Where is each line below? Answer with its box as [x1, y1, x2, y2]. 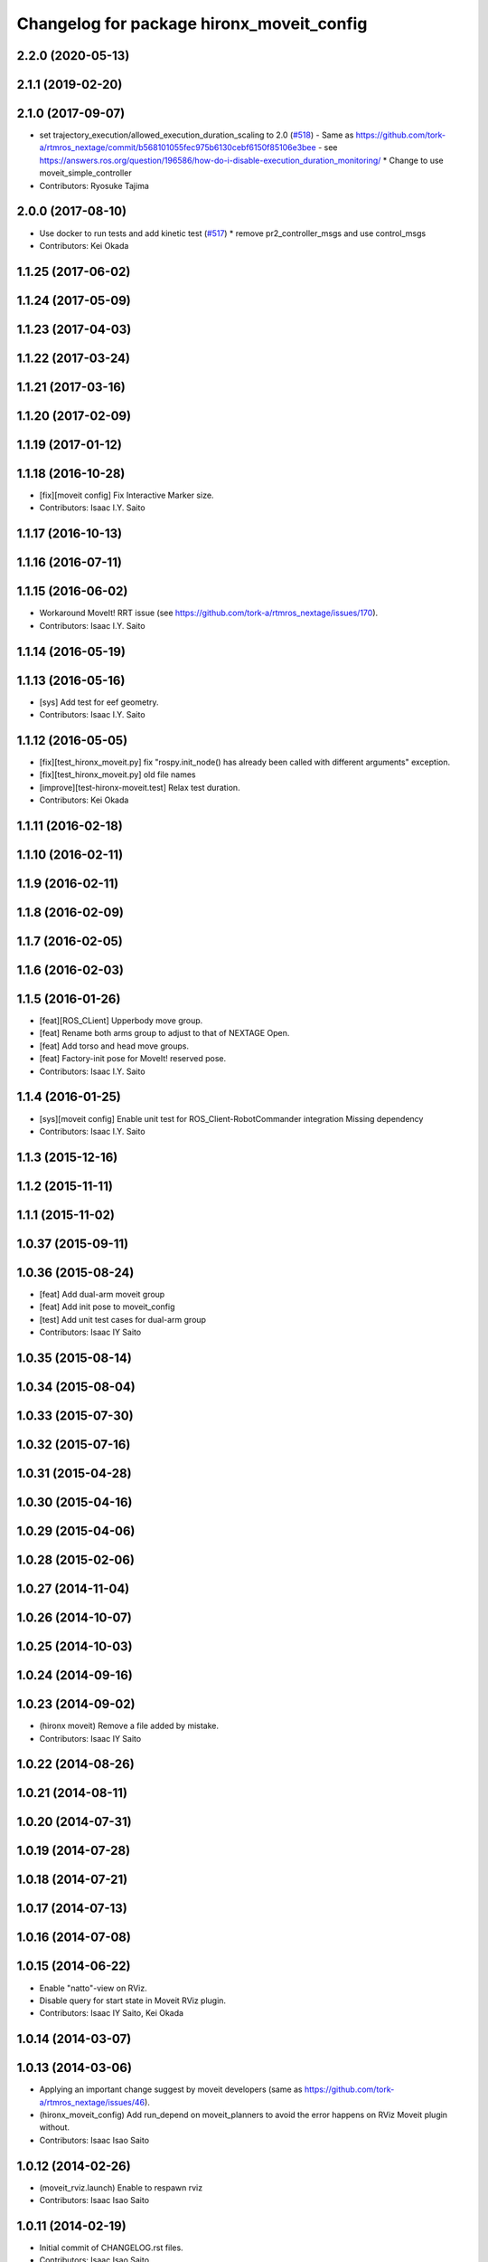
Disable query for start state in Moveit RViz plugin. [39, 1995, 226, 2006]
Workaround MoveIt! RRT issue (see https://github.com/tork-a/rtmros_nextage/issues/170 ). [39, 607, 379, 619]
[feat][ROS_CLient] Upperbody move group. [39, 1015, 203, 1026]
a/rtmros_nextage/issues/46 [39, 2096, 145, 2107]
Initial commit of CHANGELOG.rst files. [39, 2242, 184, 2253]
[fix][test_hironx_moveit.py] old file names [39, 769, 196, 780]
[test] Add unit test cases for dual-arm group [39, 1314, 207, 1325]
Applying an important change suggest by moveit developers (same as [39, 2084, 303, 2095]
